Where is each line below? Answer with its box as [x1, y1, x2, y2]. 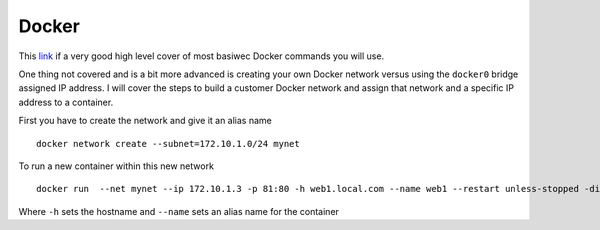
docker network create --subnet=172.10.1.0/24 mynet [36, 138, 300, 149]
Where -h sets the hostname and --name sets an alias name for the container [18, 205, 340, 217]
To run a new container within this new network [18, 160, 215, 172]
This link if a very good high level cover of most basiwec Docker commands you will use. [18, 50, 385, 62]
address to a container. [18, 96, 114, 108]
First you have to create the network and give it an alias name [18, 115, 272, 127]
